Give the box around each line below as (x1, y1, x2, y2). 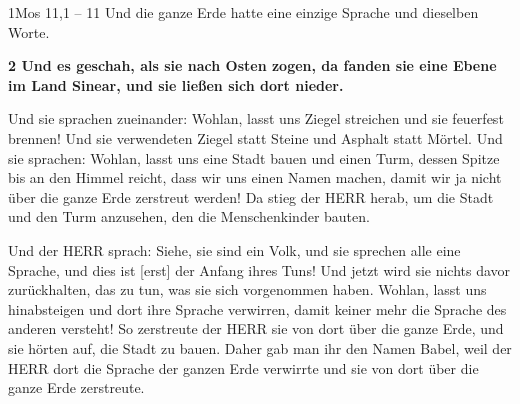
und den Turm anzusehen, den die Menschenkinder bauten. (8, 206, 370, 227)
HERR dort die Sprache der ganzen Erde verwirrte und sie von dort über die (8, 357, 479, 378)
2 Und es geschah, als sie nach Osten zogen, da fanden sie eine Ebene (8, 55, 497, 76)
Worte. (8, 21, 50, 42)
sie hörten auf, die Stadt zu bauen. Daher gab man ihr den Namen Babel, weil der (8, 337, 512, 358)
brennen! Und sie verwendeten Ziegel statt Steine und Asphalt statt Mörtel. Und (8, 127, 503, 148)
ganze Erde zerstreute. (8, 377, 145, 398)
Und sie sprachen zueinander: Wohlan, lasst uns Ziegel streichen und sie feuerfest (8, 108, 504, 129)
